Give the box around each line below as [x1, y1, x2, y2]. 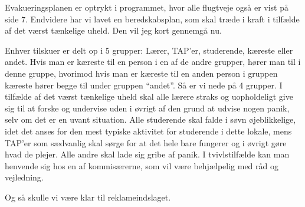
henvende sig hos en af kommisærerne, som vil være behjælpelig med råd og [5, 159, 278, 172]
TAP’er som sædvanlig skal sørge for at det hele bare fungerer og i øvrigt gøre [5, 136, 287, 149]
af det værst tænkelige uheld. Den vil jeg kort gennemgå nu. [5, 24, 222, 37]
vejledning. [5, 171, 44, 183]
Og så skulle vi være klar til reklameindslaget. [5, 190, 171, 203]
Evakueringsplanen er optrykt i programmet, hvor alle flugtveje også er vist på [5, 1, 288, 13]
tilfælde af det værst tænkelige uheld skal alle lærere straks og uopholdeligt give [5, 90, 293, 103]
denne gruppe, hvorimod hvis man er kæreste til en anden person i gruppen [5, 67, 278, 79]
